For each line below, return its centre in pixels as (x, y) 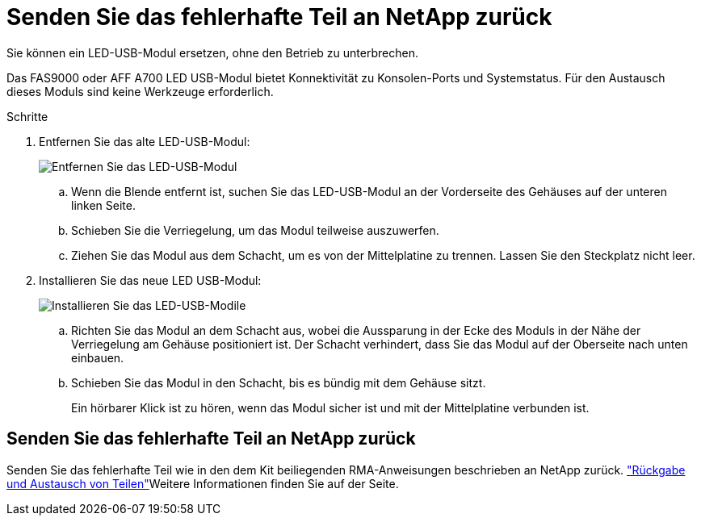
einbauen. (98, 357)
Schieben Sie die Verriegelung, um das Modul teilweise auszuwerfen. (255, 230)
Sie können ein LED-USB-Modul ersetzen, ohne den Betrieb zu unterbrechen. (212, 52)
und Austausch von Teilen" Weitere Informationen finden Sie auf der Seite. (203, 483)
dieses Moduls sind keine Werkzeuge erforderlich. (140, 91)
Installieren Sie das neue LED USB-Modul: (150, 280)
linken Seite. (103, 205)
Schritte (27, 116)
